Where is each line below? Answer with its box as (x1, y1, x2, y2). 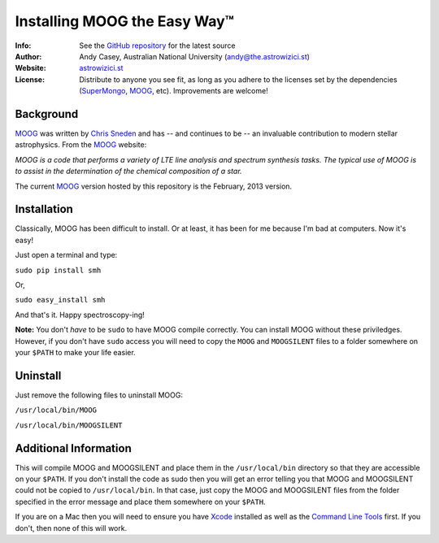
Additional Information (15, 441, 132, 455)
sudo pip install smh (15, 265, 102, 275)
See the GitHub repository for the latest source (79, 41, 236, 50)
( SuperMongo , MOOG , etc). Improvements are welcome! (79, 86, 268, 96)
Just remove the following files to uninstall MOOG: (15, 390, 183, 400)
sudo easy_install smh (15, 295, 106, 305)
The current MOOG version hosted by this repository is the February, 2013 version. (15, 181, 293, 191)
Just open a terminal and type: (15, 250, 118, 260)
